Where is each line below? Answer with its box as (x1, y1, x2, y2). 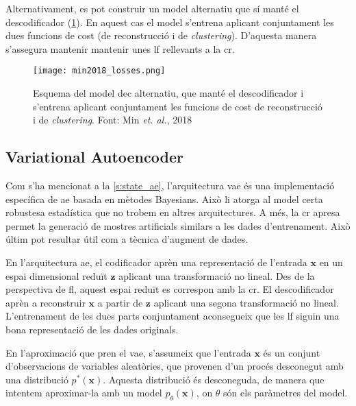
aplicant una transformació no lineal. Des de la (118, 268, 315, 283)
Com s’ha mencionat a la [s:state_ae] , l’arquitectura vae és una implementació (5, 178, 335, 193)
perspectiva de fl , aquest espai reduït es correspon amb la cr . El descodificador (5, 282, 334, 296)
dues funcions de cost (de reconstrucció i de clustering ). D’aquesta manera (5, 28, 317, 43)
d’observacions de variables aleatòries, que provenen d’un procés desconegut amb (5, 359, 344, 373)
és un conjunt (263, 345, 320, 359)
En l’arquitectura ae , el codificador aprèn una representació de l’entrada (5, 254, 307, 269)
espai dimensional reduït (5, 268, 107, 283)
